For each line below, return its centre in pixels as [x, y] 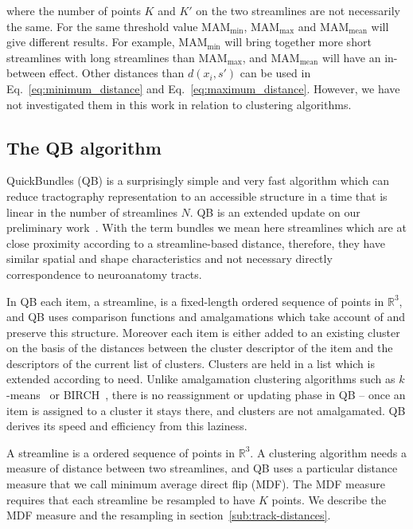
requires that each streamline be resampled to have [131, 499]
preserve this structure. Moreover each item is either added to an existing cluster [203, 332]
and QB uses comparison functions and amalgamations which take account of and [206, 317]
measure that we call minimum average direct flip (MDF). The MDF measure [196, 484]
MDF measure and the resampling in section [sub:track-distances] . [169, 515]
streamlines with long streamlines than [101, 57]
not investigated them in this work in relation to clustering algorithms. [179, 104]
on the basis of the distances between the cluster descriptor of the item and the [200, 348]
